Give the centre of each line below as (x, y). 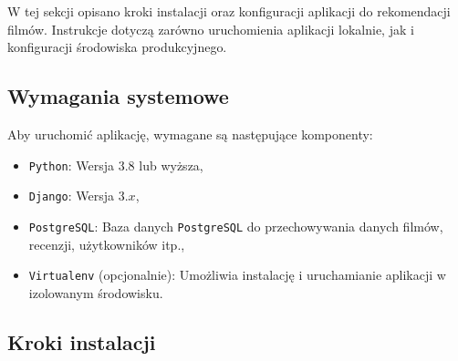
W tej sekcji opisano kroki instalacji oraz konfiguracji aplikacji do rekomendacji (229, 11)
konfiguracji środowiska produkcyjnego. (117, 47)
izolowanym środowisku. (96, 292)
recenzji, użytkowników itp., (107, 244)
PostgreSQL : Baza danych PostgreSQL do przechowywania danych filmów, (236, 226)
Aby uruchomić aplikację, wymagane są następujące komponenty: (190, 134)
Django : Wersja (72, 196)
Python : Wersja (72, 165)
